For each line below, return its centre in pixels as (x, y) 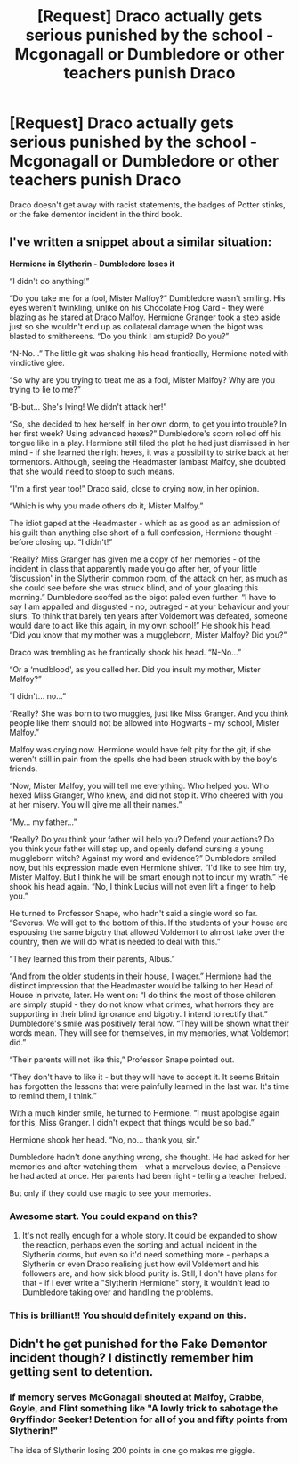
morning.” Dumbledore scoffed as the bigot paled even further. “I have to (143, 597)
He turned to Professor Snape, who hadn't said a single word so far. (133, 913)
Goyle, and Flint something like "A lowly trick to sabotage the (144, 1409)
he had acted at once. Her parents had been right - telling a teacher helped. (148, 1175)
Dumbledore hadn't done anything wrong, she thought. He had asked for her (149, 1157)
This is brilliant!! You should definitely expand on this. (128, 1315)
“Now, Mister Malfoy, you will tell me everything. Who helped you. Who (139, 785)
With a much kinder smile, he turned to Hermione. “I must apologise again (145, 1113)
